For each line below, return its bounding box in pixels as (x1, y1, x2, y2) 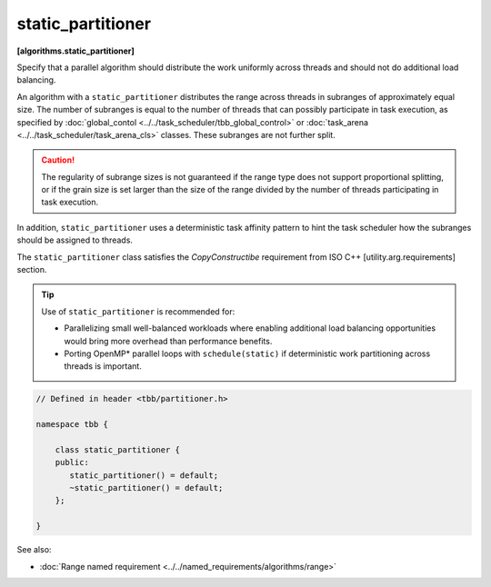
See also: (16, 544, 52, 555)
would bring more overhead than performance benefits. (64, 335, 273, 346)
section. (16, 264, 47, 275)
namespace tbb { (35, 419, 109, 430)
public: (55, 457, 90, 468)
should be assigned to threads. (16, 234, 134, 245)
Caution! (41, 154, 75, 165)
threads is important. (64, 361, 143, 372)
